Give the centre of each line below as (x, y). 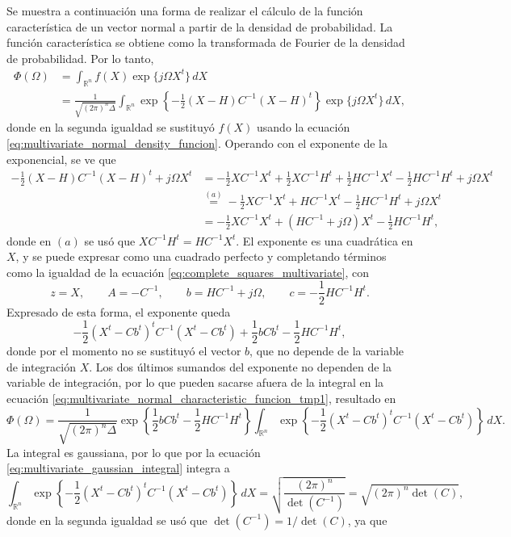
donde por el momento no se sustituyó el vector (124, 351)
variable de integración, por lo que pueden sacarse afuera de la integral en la (195, 382)
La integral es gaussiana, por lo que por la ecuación (134, 452)
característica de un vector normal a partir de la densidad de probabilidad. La (200, 26)
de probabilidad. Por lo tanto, (80, 58)
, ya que (367, 520)
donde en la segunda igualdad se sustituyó (111, 127)
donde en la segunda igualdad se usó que (107, 520)
